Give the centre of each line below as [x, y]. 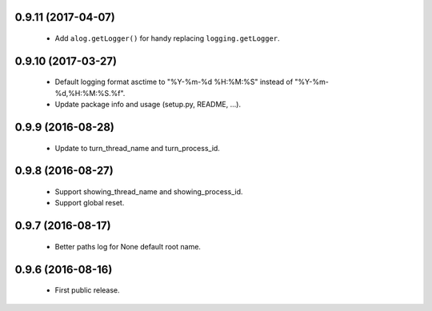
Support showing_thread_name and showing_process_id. [149, 192]
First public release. [87, 290]
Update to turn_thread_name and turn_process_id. [137, 148]
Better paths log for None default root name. [128, 246]
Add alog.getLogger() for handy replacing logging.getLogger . [167, 38]
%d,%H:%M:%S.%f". [90, 93]
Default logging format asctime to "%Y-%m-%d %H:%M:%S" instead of [174, 82]
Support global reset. [90, 203]
